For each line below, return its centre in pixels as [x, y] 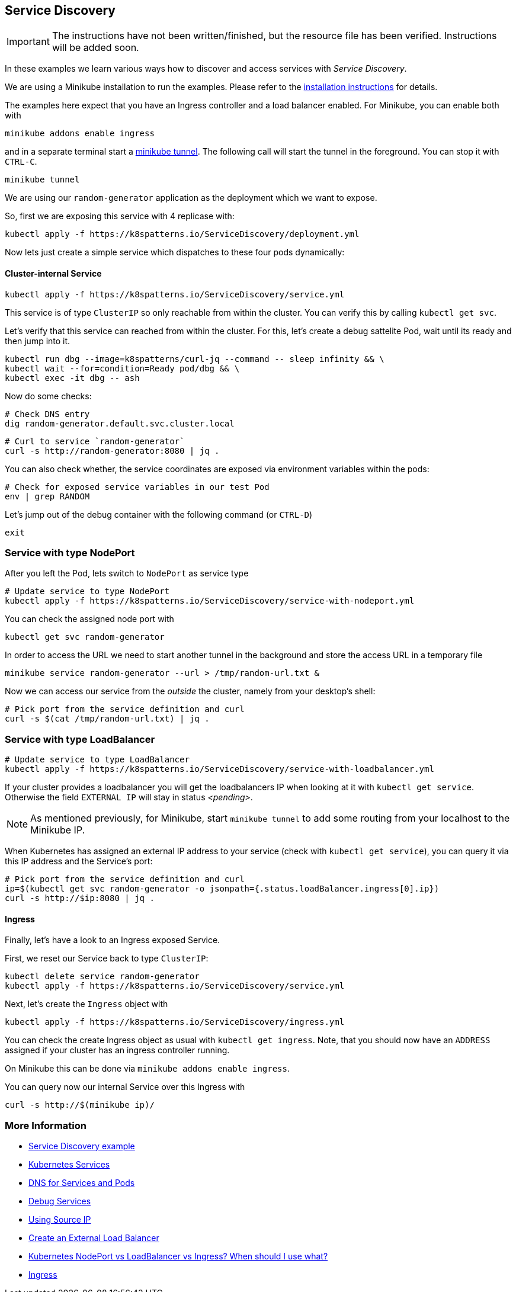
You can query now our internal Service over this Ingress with [125, 1087]
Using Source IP [60, 1220]
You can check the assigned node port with [89, 619]
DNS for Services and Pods [82, 1183]
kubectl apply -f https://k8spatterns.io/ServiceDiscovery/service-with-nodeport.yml [210, 601]
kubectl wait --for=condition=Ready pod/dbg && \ [122, 368]
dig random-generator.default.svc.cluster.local [120, 423]
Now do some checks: [48, 396]
